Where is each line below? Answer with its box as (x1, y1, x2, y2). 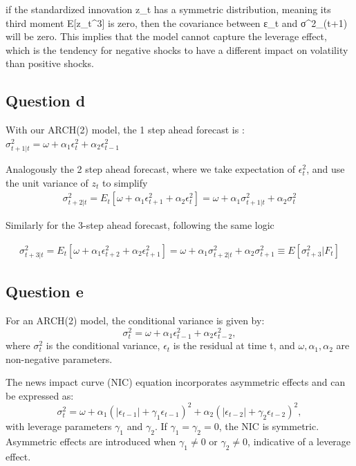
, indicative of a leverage (247, 434, 351, 448)
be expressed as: (6, 388, 74, 402)
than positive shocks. (6, 56, 94, 71)
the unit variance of (6, 175, 88, 189)
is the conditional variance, (46, 338, 160, 353)
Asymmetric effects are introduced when (6, 434, 176, 448)
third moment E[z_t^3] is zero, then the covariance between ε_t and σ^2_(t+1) (6, 15, 348, 30)
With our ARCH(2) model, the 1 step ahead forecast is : (6, 122, 245, 137)
